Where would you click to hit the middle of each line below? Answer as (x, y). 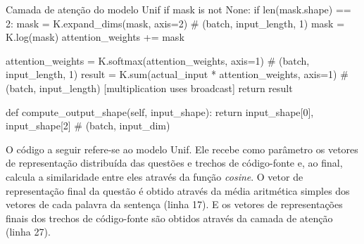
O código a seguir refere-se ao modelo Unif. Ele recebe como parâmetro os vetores (182, 149)
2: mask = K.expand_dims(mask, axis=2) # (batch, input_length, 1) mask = (175, 23)
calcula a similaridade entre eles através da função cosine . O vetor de (155, 176)
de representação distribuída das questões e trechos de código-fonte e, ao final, (174, 163)
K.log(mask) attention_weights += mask (95, 37)
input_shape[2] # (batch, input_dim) (88, 126)
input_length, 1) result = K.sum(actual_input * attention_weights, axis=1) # (177, 74)
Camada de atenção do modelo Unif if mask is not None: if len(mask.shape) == (178, 9)
